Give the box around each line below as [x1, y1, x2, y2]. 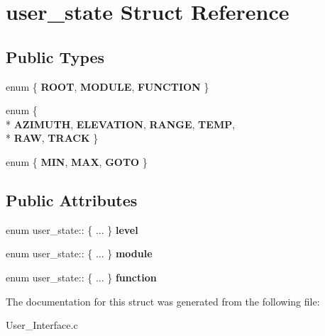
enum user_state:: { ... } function [6, 269, 157, 284]
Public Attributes [6, 189, 138, 211]
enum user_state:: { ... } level [6, 222, 138, 237]
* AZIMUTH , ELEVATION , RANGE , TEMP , [6, 116, 236, 131]
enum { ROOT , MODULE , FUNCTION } [6, 79, 209, 94]
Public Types [6, 45, 105, 67]
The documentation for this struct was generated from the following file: [6, 293, 320, 308]
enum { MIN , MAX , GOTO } [6, 154, 148, 169]
